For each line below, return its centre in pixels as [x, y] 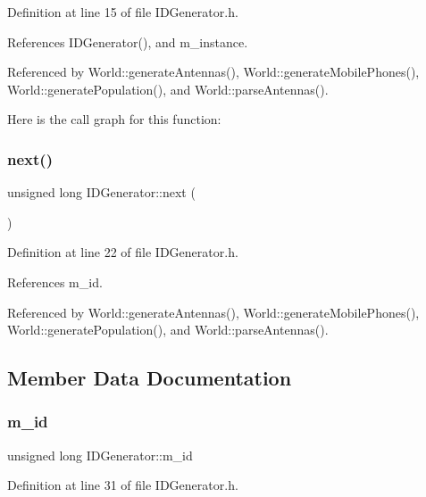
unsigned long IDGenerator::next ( [101, 192]
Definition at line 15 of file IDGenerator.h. [123, 12]
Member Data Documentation [150, 378]
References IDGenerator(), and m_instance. [128, 41]
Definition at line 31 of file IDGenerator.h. [123, 485]
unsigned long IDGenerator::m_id [100, 455]
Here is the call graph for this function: [114, 119]
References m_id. [55, 282]
